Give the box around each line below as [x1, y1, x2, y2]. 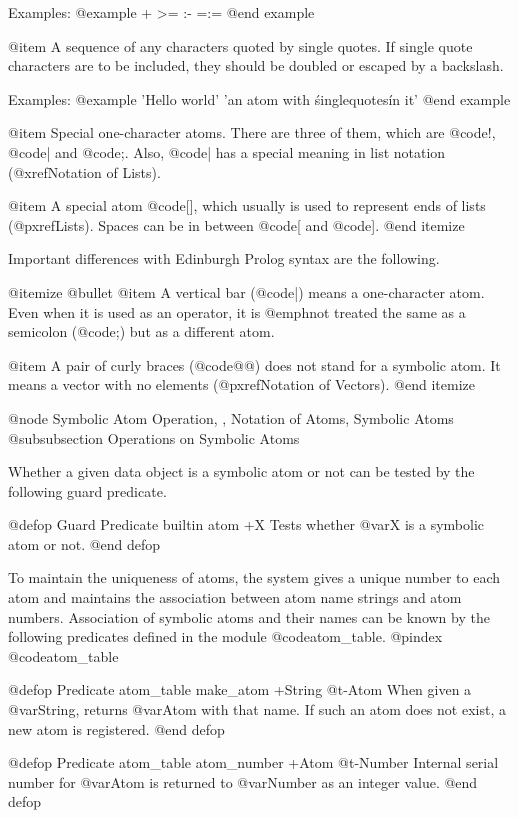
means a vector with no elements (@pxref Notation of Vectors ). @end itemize [8, 374, 475, 395]
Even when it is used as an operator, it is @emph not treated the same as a [8, 301, 466, 322]
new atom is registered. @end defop [8, 718, 225, 739]
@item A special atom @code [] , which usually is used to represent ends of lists [8, 195, 486, 216]
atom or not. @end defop [8, 533, 161, 554]
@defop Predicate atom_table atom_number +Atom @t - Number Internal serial [8, 752, 499, 773]
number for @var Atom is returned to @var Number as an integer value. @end [8, 771, 478, 792]
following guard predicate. [8, 480, 167, 501]
